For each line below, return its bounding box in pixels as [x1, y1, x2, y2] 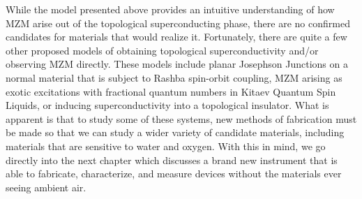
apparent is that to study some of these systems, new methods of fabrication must [6, 111, 357, 126]
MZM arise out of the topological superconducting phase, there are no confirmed [6, 15, 350, 30]
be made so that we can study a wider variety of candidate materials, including [6, 125, 345, 140]
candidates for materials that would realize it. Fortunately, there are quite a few [6, 29, 347, 44]
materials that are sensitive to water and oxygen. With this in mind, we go [6, 138, 326, 153]
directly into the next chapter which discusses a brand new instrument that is [6, 152, 338, 167]
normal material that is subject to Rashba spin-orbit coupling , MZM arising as [6, 70, 342, 84]
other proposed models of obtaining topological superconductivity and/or [6, 43, 319, 57]
